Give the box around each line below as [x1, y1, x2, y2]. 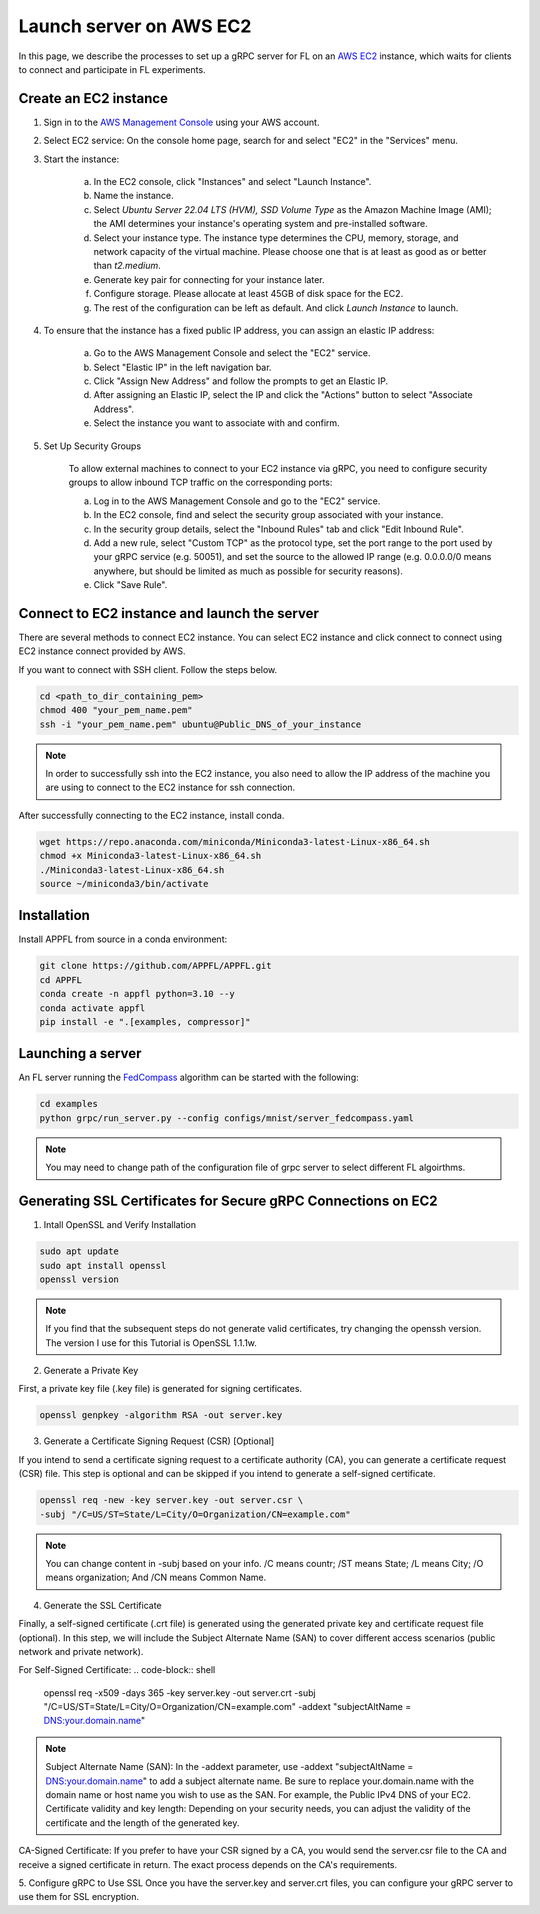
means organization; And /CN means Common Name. [45, 1571, 267, 1584]
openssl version [39, 1273, 120, 1285]
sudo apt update [39, 1246, 120, 1257]
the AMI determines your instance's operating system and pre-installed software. [93, 218, 429, 230]
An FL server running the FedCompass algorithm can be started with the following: [18, 1071, 359, 1084]
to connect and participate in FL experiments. [18, 63, 206, 75]
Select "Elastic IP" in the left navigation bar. [93, 361, 272, 373]
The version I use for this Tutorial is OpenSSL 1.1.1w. [45, 1336, 257, 1349]
